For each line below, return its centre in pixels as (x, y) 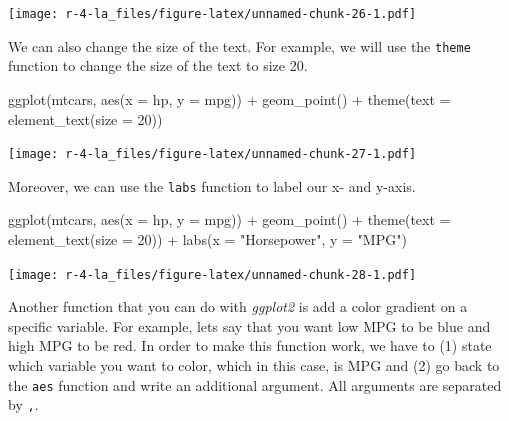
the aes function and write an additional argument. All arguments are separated (255, 384)
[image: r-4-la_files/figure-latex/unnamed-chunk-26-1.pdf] (212, 14)
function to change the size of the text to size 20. (158, 65)
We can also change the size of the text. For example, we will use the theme (239, 45)
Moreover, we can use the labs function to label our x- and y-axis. (212, 185)
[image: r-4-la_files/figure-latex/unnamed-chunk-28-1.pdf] (212, 274)
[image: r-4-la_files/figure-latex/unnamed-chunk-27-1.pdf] (212, 154)
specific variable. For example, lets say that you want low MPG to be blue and (249, 325)
